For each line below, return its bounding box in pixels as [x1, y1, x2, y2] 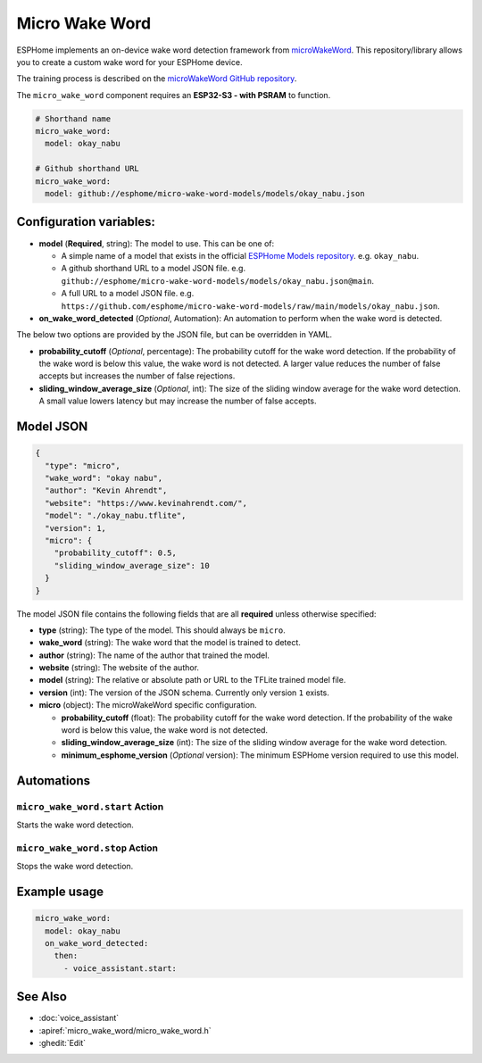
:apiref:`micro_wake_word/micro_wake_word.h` [38, 1025, 212, 1035]
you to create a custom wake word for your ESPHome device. [16, 56, 243, 67]
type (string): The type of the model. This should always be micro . [38, 625, 286, 635]
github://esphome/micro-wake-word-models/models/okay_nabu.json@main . [61, 275, 375, 286]
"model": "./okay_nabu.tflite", [45, 511, 187, 521]
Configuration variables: [16, 214, 156, 229]
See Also [16, 989, 67, 1004]
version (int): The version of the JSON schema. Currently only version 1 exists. [38, 687, 330, 698]
